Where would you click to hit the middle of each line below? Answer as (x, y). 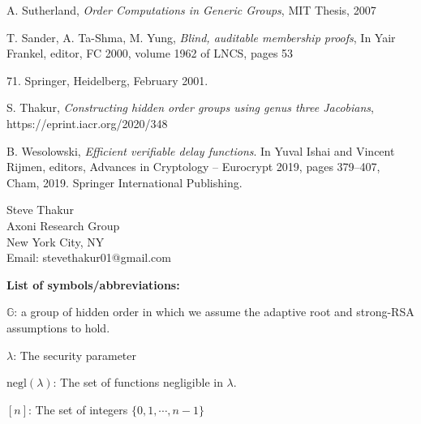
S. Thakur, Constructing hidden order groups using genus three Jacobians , (190, 107)
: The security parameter (75, 355)
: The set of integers (78, 409)
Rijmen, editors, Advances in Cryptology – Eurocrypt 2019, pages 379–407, (193, 167)
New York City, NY (56, 241)
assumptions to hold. (58, 327)
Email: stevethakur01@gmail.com (89, 257)
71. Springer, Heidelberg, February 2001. (107, 80)
